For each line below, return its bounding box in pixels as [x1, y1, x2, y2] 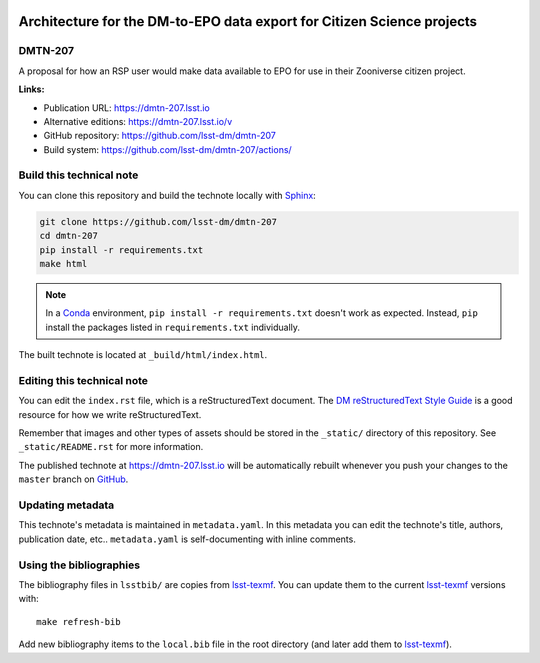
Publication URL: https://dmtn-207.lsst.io [43, 101, 210, 114]
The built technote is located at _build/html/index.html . [18, 349, 268, 361]
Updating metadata [18, 498, 115, 512]
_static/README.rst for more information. [18, 441, 204, 453]
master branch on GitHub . [18, 473, 129, 485]
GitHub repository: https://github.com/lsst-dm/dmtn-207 [43, 130, 277, 142]
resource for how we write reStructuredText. [18, 408, 202, 420]
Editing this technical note [18, 373, 149, 387]
